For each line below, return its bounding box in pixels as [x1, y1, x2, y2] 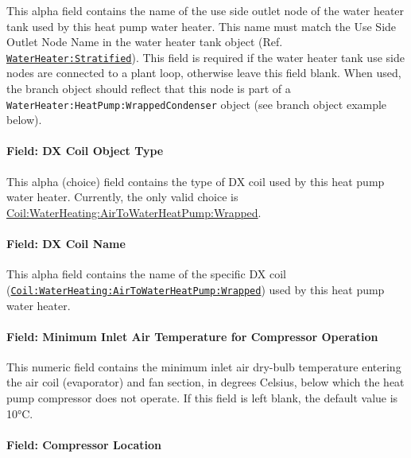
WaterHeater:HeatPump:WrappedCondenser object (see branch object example [6, 95, 387, 112]
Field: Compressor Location [6, 436, 161, 452]
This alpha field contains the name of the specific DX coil [6, 266, 286, 282]
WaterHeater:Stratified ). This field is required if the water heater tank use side [6, 49, 405, 65]
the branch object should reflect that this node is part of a [6, 80, 291, 97]
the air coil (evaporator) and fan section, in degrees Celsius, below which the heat [6, 374, 405, 390]
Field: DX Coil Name [6, 235, 126, 252]
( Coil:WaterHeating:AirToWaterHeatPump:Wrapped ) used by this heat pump [6, 281, 385, 297]
